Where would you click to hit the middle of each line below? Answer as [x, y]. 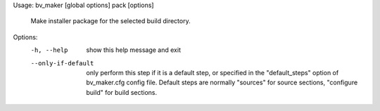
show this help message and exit [133, 50]
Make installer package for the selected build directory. [110, 21]
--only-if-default [62, 63]
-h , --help [49, 50]
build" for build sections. [122, 92]
